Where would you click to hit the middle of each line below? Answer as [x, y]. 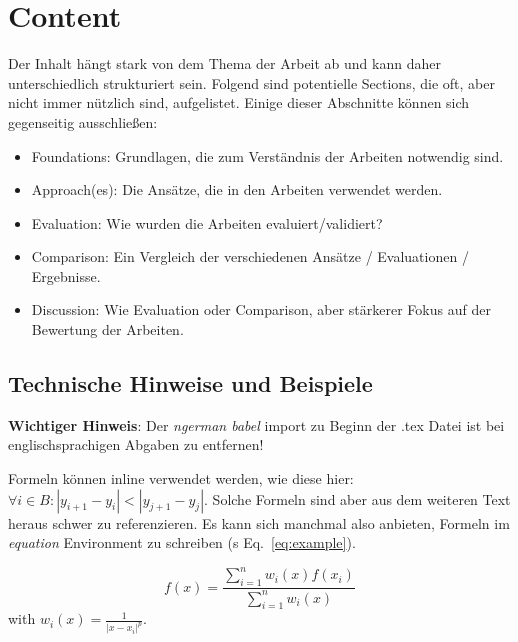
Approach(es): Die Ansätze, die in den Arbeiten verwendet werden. [237, 189]
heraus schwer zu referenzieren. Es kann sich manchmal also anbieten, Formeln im [259, 522]
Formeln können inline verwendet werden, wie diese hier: [181, 478]
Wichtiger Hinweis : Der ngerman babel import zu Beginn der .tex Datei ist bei [256, 424]
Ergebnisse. [66, 275]
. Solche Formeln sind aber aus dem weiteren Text [357, 498]
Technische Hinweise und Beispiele [190, 383]
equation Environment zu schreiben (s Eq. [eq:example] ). [182, 542]
